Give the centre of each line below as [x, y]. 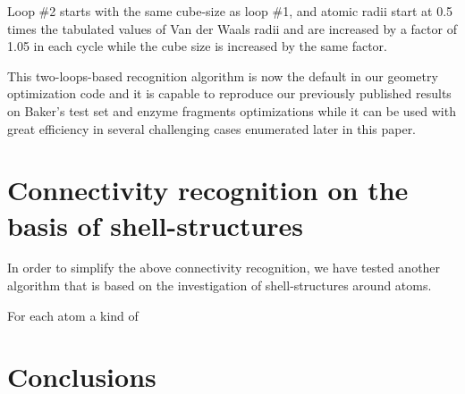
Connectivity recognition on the [208, 190]
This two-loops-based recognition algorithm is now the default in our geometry [223, 75]
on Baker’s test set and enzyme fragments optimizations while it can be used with [232, 110]
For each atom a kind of [73, 315]
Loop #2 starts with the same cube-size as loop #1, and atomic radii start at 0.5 [230, 11]
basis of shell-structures [156, 225]
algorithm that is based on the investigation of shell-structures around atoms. [220, 285]
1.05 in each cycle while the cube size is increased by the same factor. [197, 46]
